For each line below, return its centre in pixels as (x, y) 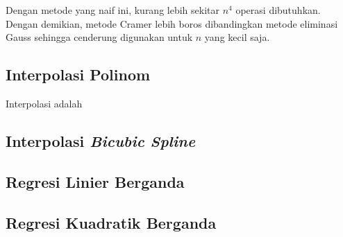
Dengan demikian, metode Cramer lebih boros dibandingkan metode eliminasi (172, 23)
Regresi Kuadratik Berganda (111, 222)
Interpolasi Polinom (78, 74)
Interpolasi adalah (44, 103)
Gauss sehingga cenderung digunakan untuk (99, 37)
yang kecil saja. (237, 37)
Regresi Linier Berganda (95, 181)
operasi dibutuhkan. (278, 10)
